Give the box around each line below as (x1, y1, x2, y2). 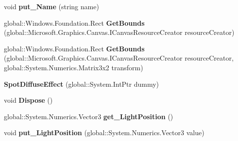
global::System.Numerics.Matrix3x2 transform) (4, 62, 143, 72)
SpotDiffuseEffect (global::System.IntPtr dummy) (4, 78, 159, 89)
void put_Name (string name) (4, 1, 99, 11)
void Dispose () (4, 95, 53, 105)
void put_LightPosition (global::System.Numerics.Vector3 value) (4, 127, 204, 138)
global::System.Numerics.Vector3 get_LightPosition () (4, 111, 173, 121)
